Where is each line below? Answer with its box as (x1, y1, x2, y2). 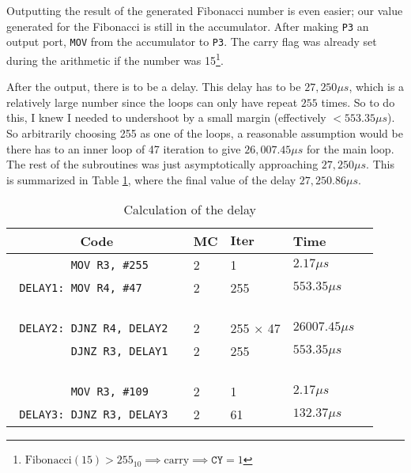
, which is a (349, 78, 405, 95)
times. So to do (321, 93, 395, 110)
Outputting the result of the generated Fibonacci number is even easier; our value (6, 2, 403, 18)
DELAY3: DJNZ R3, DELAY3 (19, 407, 168, 421)
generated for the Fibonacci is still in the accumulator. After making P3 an (6, 17, 369, 34)
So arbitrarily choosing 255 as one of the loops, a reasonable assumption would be (6, 124, 403, 141)
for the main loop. (307, 140, 394, 157)
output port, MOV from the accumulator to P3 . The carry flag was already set (6, 33, 377, 50)
